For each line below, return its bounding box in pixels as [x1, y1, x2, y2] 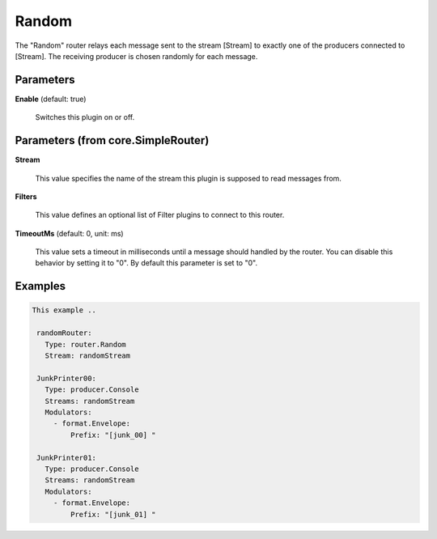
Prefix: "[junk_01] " [70, 510, 157, 519]
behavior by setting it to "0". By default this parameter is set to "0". [35, 258, 258, 268]
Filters [15, 191, 37, 202]
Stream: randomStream [45, 351, 131, 360]
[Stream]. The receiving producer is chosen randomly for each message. [15, 51, 258, 61]
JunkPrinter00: [36, 373, 97, 383]
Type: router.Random [45, 340, 127, 349]
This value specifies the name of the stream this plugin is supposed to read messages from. [35, 173, 342, 183]
